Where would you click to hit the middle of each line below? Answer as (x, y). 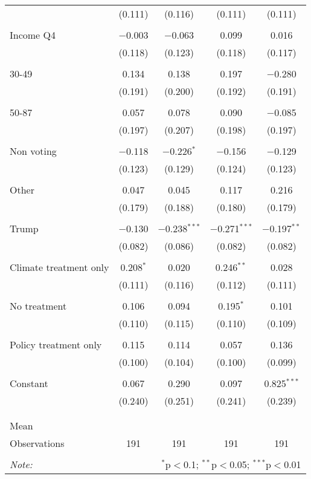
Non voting (33, 151)
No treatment (38, 306)
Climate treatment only (59, 267)
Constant (29, 383)
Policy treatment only (56, 344)
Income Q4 (33, 35)
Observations (37, 443)
